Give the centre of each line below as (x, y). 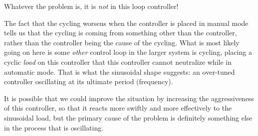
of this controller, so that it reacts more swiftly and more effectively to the (118, 108)
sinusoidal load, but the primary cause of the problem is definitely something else (128, 117)
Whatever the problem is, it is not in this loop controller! (91, 6)
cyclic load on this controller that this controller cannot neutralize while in (118, 62)
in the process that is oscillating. (54, 127)
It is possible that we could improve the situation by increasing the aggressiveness (129, 98)
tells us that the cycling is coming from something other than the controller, (121, 33)
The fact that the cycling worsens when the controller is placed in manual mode (126, 23)
